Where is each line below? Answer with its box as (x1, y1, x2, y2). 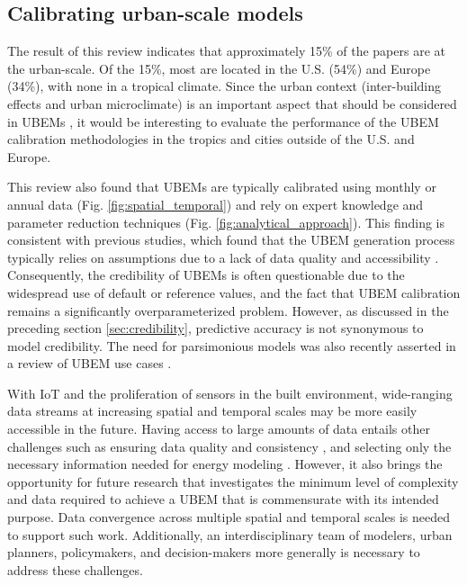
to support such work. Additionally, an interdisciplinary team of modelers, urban (7, 525, 453, 544)
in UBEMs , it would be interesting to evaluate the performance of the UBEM (7, 112, 439, 130)
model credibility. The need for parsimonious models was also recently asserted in (7, 336, 456, 355)
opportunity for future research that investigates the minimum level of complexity (7, 472, 459, 490)
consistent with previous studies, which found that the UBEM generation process (7, 230, 455, 249)
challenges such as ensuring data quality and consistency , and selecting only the (7, 436, 452, 455)
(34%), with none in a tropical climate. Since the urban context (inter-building (7, 76, 441, 95)
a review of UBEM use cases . (7, 354, 172, 373)
